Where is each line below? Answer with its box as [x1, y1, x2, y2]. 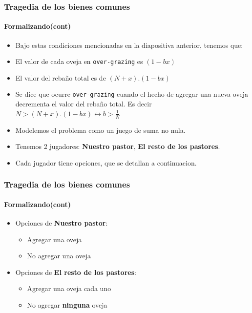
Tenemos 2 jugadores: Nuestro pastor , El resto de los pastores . [15, 141, 220, 151]
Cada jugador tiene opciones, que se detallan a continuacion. [15, 157, 197, 167]
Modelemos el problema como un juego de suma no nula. [15, 125, 186, 135]
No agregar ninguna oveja [27, 299, 107, 310]
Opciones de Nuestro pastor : [15, 217, 108, 228]
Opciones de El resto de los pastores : [15, 267, 136, 277]
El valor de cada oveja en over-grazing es [15, 56, 143, 66]
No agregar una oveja [27, 250, 91, 261]
